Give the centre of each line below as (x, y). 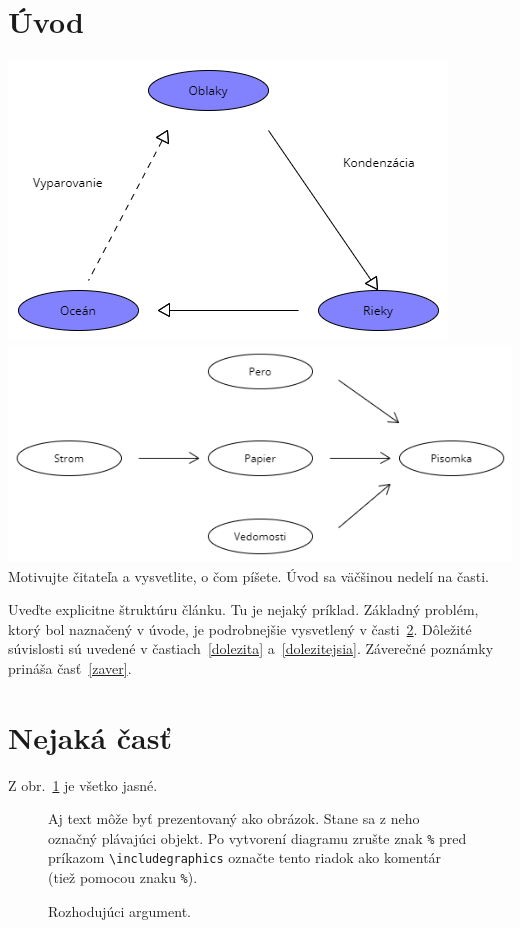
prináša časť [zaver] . (70, 667)
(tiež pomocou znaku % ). (123, 877)
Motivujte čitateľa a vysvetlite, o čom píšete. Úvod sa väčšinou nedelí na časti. (249, 575)
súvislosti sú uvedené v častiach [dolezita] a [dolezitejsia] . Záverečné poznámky (251, 648)
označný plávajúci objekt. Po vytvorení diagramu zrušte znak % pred (257, 837)
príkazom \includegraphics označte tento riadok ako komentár (245, 857)
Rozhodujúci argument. (119, 910)
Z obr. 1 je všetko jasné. (83, 784)
